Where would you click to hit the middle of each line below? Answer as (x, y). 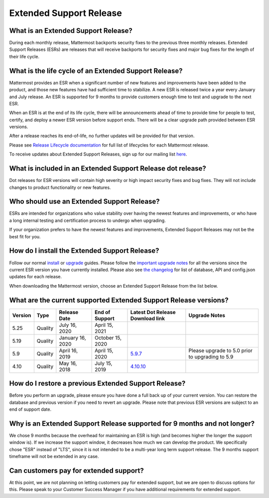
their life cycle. (24, 56)
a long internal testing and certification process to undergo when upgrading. (88, 220)
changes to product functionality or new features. (60, 187)
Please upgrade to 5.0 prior (220, 350)
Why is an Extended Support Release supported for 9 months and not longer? (132, 423)
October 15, (108, 337)
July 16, (68, 325)
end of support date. (30, 409)
